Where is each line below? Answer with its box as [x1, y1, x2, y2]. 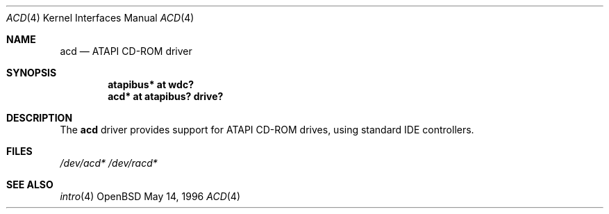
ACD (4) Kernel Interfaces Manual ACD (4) [6, 12, 194, 24]
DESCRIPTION [6, 112, 73, 124]
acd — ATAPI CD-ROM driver [60, 45, 192, 57]
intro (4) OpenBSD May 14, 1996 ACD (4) [60, 190, 240, 202]
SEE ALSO [6, 179, 53, 190]
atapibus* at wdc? [108, 79, 194, 90]
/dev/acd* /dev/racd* [60, 157, 158, 169]
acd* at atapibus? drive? [108, 90, 224, 102]
